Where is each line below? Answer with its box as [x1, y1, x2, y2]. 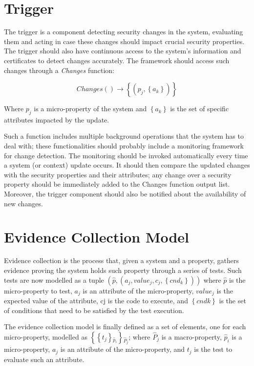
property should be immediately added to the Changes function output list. [4, 179, 230, 189]
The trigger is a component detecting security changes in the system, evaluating [4, 26, 243, 37]
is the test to [194, 344, 233, 354]
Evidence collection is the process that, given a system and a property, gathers [4, 255, 239, 266]
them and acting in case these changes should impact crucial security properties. [4, 36, 245, 46]
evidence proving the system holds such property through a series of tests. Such [4, 265, 242, 275]
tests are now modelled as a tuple [4, 274, 104, 285]
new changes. [4, 198, 43, 208]
